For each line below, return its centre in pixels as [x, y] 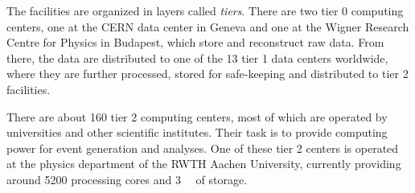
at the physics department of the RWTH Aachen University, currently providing [204, 164]
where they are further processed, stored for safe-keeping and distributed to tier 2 [207, 74]
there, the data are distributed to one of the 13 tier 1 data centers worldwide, [197, 57]
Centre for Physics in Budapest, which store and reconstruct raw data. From [195, 42]
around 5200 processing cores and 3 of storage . [127, 179]
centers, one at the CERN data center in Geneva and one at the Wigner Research [208, 26]
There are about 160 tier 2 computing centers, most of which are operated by [197, 116]
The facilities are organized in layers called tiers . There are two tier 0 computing [205, 10]
